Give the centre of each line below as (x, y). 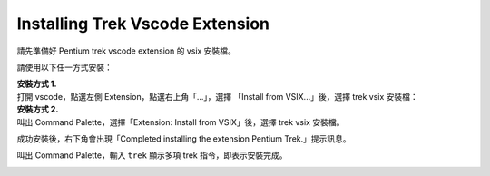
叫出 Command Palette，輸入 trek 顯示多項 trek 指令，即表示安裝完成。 (152, 155)
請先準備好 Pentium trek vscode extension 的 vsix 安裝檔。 (126, 51)
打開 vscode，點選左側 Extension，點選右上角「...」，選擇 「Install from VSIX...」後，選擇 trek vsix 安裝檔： (218, 96)
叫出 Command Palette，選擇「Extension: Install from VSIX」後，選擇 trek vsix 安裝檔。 (181, 122)
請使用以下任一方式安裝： (64, 67)
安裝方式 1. (37, 84)
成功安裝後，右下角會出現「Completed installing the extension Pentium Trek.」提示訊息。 (184, 138)
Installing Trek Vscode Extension (143, 24)
